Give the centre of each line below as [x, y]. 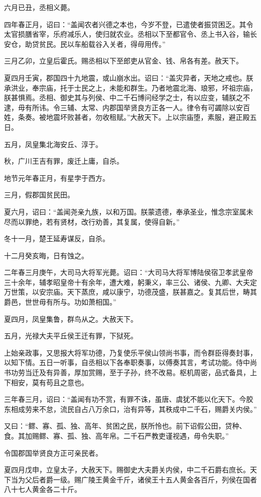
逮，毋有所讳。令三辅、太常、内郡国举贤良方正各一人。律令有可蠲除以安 [123, 107]
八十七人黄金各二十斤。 [43, 489]
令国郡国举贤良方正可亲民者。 [53, 452]
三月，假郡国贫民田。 [39, 195]
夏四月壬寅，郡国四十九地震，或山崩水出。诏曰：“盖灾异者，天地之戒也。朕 [129, 77]
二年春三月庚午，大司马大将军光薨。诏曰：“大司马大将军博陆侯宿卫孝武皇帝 [129, 272]
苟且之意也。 [67, 382]
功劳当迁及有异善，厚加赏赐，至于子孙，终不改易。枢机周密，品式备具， [130, 372]
